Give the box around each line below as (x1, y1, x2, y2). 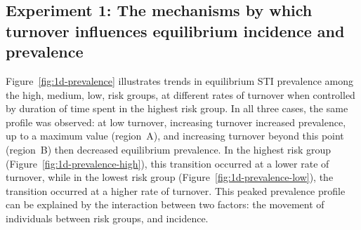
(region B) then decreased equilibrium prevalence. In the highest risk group (6, 142, 332, 156)
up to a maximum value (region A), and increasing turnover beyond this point (6, 128, 344, 143)
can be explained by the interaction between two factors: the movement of (6, 197, 324, 212)
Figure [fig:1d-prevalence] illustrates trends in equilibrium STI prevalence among (6, 73, 353, 88)
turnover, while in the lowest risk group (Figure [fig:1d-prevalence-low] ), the (6, 170, 334, 184)
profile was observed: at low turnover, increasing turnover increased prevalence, (6, 114, 346, 129)
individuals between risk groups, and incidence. (6, 210, 209, 225)
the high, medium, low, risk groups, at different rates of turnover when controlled (6, 87, 355, 102)
